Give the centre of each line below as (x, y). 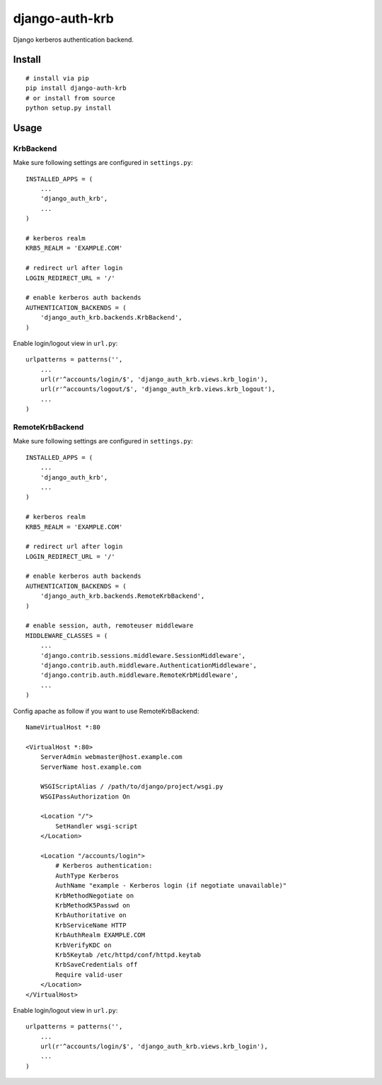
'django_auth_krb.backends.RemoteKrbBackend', (122, 596)
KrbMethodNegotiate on (95, 895)
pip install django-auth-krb (76, 88)
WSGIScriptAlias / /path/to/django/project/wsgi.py (132, 787)
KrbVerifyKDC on (83, 945)
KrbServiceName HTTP (91, 925)
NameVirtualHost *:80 (63, 727)
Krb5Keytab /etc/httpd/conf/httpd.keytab (128, 955)
